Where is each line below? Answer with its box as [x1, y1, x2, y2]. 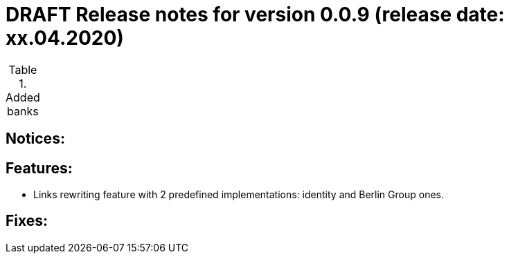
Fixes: [6, 212, 48, 230]
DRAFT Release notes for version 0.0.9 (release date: [6, 3, 505, 26]
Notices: [6, 130, 65, 148]
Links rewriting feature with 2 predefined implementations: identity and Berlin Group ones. [33, 189, 444, 201]
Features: [6, 159, 73, 177]
